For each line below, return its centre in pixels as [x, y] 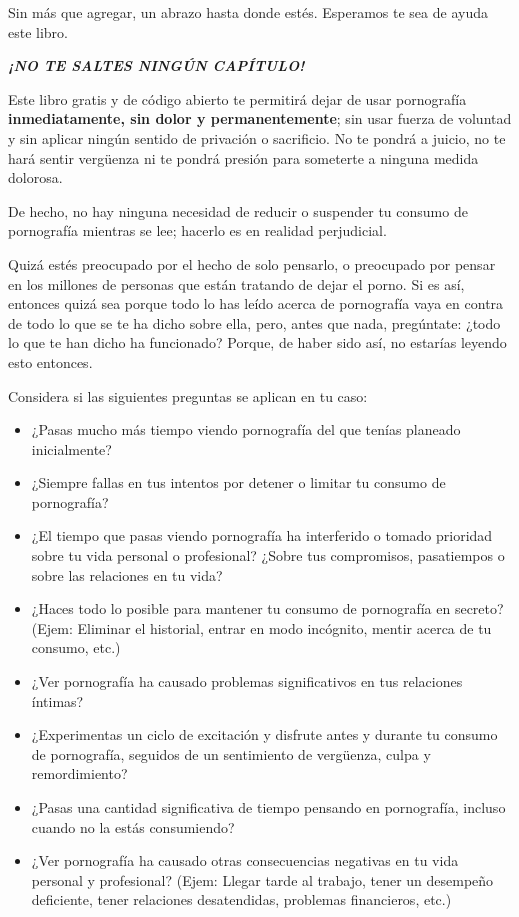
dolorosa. [35, 177]
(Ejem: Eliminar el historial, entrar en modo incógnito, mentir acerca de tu [261, 627]
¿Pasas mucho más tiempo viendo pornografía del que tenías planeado [246, 429]
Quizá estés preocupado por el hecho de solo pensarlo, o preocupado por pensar [252, 263]
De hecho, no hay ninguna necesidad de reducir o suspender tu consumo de [238, 210]
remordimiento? [79, 773]
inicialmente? [71, 448]
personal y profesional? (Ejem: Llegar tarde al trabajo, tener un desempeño [262, 879]
